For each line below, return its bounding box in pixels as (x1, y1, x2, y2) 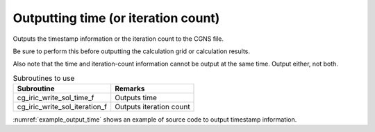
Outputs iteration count (115, 102, 190, 112)
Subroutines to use (12, 73, 75, 83)
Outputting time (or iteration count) (12, 10, 220, 26)
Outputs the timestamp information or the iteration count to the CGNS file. (12, 35, 224, 43)
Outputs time (115, 93, 158, 103)
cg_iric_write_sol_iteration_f (17, 102, 108, 112)
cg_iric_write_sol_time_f (17, 93, 94, 103)
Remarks (115, 84, 145, 93)
